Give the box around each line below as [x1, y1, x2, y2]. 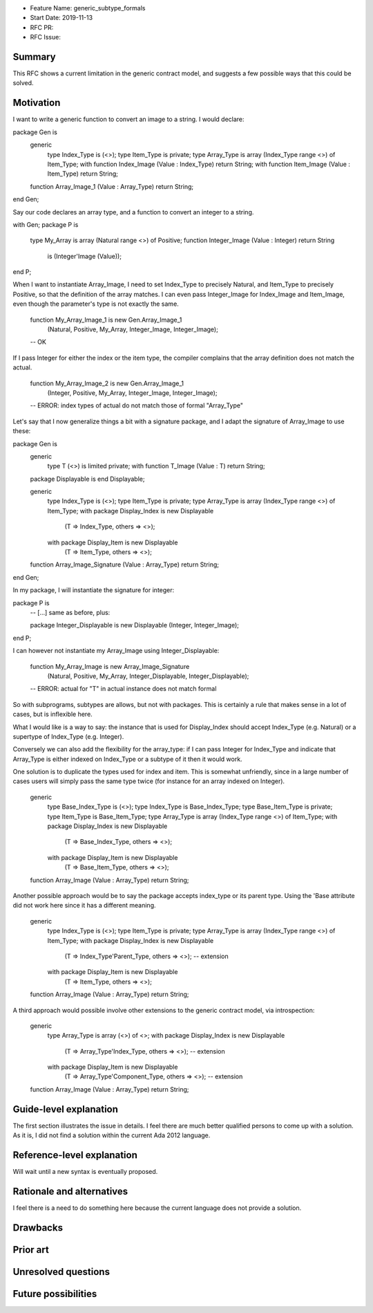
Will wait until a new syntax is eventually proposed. [12, 1168, 158, 1176]
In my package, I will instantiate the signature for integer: [12, 586, 175, 594]
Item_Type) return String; [47, 169, 119, 178]
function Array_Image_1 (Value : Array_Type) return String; [30, 182, 194, 190]
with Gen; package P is [12, 220, 79, 228]
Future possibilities [12, 1287, 97, 1300]
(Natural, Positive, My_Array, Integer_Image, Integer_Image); [47, 325, 219, 333]
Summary [12, 50, 56, 62]
